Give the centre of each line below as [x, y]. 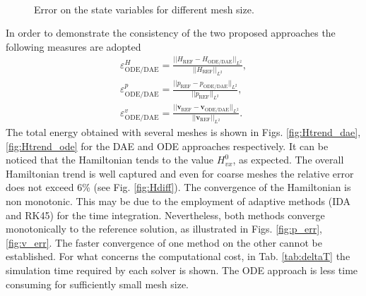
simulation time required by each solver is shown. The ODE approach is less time [182, 270]
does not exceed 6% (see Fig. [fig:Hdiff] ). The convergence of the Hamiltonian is [178, 187]
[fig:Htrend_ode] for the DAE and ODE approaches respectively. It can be [167, 146]
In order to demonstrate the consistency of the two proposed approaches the [171, 33]
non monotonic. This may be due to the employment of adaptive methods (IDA [178, 201]
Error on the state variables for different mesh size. [144, 9]
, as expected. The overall [288, 160]
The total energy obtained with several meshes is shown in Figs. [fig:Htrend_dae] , [183, 132]
